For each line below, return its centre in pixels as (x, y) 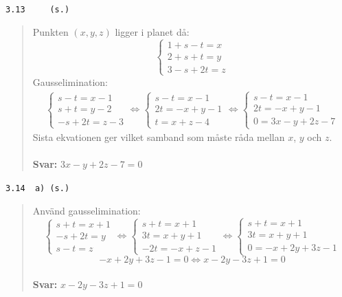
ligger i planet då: (152, 31)
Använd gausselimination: (87, 210)
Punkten (50, 31)
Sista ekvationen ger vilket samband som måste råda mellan (159, 137)
